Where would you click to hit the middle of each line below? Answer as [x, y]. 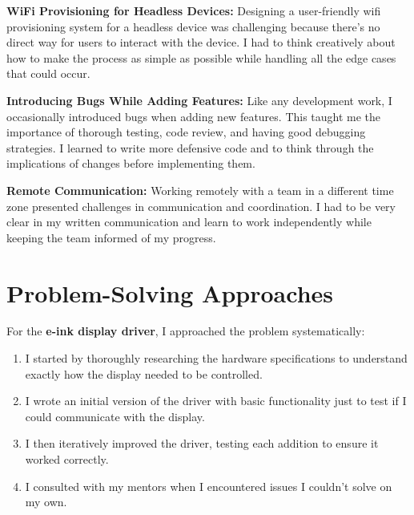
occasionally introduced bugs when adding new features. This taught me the [194, 116]
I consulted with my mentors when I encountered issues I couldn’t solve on [209, 486]
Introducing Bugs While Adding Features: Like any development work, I [199, 100]
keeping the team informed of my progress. [111, 237]
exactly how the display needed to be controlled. [144, 373]
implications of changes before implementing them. [131, 163]
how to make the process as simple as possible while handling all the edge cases [201, 57]
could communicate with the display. [115, 416]
